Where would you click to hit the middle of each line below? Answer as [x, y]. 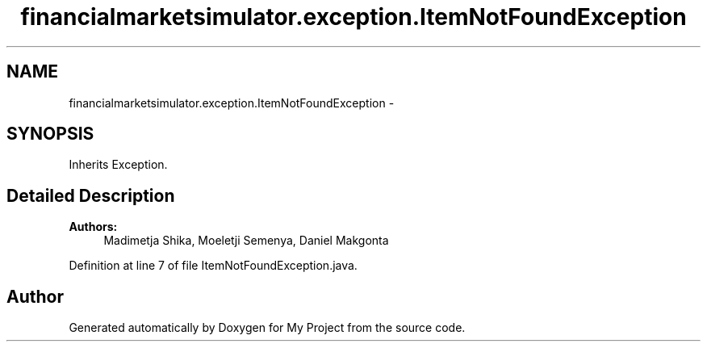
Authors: [93, 227]
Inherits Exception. [118, 165]
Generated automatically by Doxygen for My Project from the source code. [267, 328]
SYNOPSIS [50, 134]
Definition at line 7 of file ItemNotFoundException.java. [213, 266]
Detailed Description [91, 195]
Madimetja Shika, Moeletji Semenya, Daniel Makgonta [246, 241]
